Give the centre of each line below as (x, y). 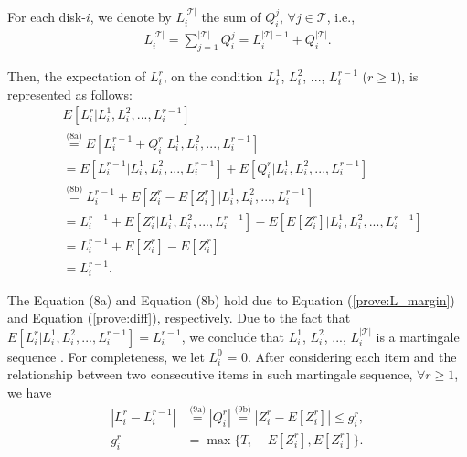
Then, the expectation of (77, 76)
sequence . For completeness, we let (106, 356)
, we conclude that (233, 336)
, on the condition (213, 76)
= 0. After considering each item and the (342, 356)
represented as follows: (70, 94)
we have (30, 393)
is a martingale (418, 336)
